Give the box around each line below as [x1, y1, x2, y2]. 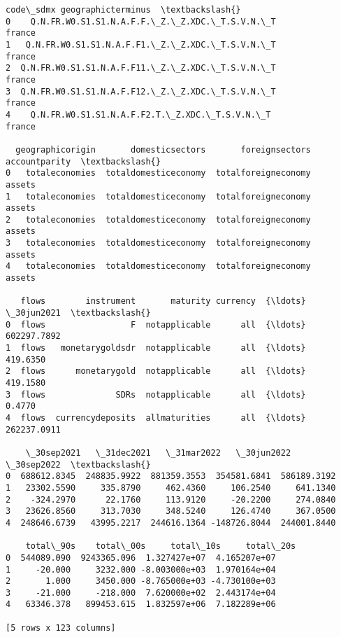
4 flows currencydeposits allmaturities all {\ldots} [6, 412, 306, 423]
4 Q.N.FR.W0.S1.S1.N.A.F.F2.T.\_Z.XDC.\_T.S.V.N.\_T [6, 109, 271, 120]
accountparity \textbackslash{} [6, 156, 161, 167]
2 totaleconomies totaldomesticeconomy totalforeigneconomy [6, 214, 311, 225]
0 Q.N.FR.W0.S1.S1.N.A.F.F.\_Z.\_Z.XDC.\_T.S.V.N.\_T [6, 16, 276, 27]
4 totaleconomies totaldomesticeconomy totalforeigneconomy [6, 261, 311, 272]
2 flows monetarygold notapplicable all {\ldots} [6, 366, 306, 377]
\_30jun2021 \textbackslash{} [6, 308, 151, 318]
